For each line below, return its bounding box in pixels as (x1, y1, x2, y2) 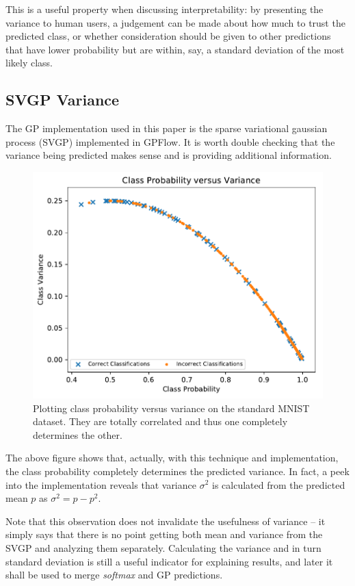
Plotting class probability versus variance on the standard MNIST (33, 400, 310, 415)
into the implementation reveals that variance (5, 477, 196, 492)
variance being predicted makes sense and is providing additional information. (5, 148, 332, 162)
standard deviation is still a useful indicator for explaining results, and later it (5, 554, 333, 568)
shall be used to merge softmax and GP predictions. (5, 568, 223, 582)
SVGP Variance (5, 89, 120, 110)
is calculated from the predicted (211, 477, 345, 492)
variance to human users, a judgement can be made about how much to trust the (5, 15, 345, 29)
